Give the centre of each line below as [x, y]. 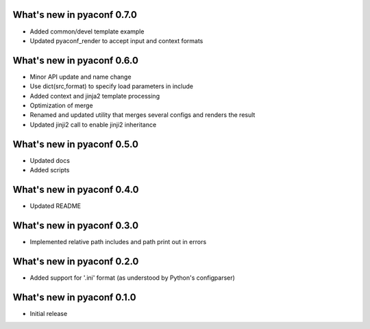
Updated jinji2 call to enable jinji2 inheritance [93, 124]
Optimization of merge [61, 105]
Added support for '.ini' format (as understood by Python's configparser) [133, 278]
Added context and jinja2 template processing [95, 96]
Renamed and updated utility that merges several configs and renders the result [143, 115]
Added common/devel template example [87, 31]
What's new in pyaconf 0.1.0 [74, 297]
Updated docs [50, 160]
